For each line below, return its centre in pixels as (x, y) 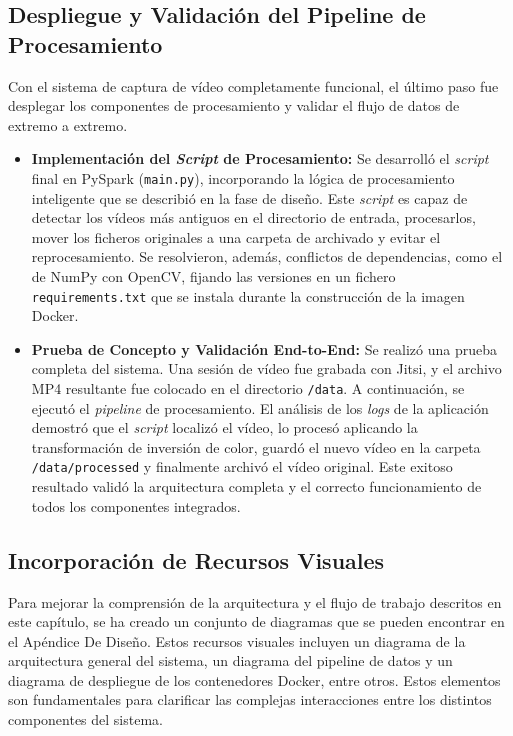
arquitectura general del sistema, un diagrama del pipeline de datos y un (230, 660)
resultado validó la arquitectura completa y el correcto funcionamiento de (256, 486)
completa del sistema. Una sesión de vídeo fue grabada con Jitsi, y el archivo (266, 368)
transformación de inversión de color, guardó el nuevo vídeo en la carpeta (256, 446)
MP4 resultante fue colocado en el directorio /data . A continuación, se (248, 388)
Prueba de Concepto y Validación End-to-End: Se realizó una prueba (264, 348)
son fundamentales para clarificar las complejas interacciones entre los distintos (250, 699)
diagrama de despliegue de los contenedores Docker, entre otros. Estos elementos (254, 679)
